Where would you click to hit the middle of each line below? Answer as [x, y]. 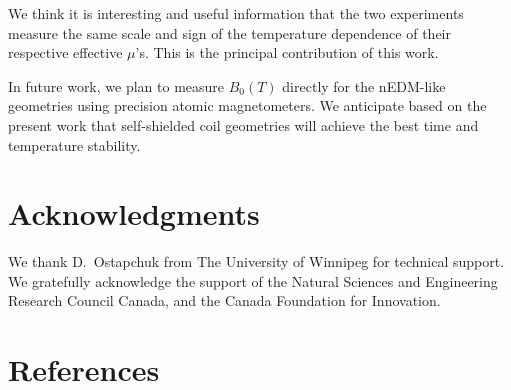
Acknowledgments [134, 213]
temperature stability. [74, 144]
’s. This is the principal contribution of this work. [287, 52]
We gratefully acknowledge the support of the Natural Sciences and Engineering [253, 280]
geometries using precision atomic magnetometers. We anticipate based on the [247, 105]
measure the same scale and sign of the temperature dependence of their [229, 32]
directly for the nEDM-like [364, 85]
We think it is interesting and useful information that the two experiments [236, 13]
